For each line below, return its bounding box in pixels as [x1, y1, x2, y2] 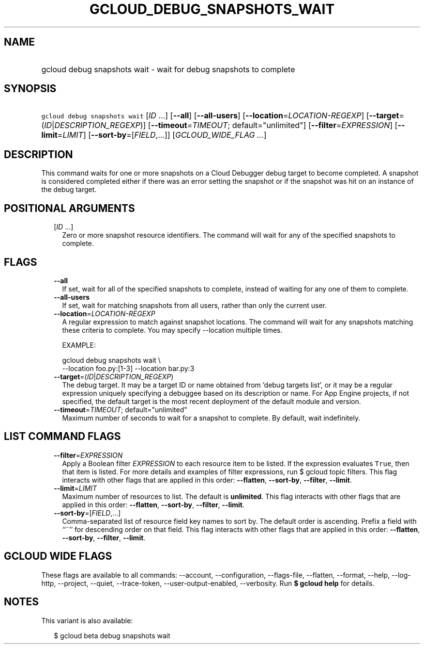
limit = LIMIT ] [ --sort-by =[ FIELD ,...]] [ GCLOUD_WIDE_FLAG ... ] [41, 130, 267, 140]
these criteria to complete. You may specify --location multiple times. [62, 325, 283, 334]
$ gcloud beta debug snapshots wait [54, 631, 170, 640]
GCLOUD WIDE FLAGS [4, 550, 112, 563]
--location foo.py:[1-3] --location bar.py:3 [62, 364, 195, 373]
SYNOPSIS [4, 82, 57, 95]
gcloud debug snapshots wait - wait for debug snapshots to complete [41, 64, 295, 74]
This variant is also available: [41, 616, 133, 625]
